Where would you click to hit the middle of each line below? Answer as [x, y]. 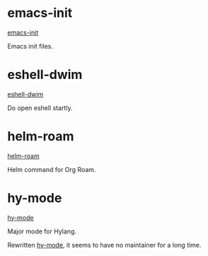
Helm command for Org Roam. [52, 169]
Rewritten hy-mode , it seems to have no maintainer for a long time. [104, 245]
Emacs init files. [30, 46]
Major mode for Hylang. [42, 231]
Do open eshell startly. [40, 108]
